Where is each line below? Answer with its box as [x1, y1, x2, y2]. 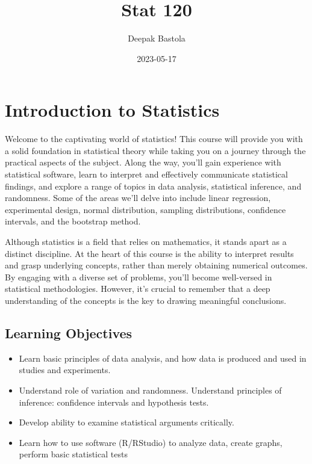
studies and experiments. [19, 363, 111, 376]
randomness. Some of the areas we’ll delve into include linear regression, [5, 191, 271, 204]
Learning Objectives [5, 323, 133, 342]
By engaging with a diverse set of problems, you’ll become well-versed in [5, 270, 272, 283]
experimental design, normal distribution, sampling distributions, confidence [5, 203, 286, 215]
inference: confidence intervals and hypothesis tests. [19, 395, 209, 408]
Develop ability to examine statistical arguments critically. [19, 416, 234, 428]
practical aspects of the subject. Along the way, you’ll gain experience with [5, 156, 281, 169]
